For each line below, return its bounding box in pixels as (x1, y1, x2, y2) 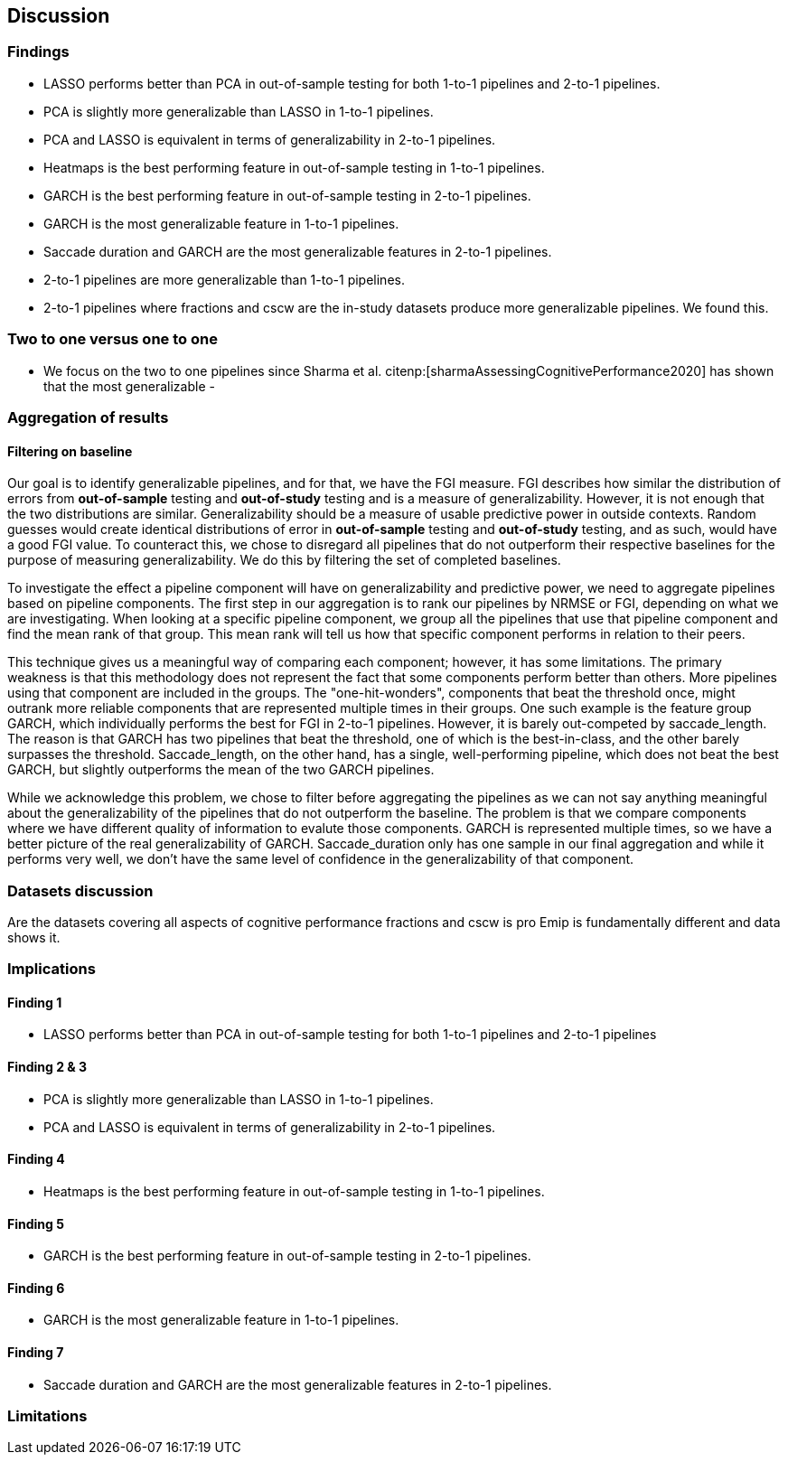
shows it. (7, 929, 61, 945)
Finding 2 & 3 (7, 1059, 88, 1075)
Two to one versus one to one (7, 330, 218, 349)
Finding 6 (7, 1279, 65, 1296)
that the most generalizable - (43, 378, 215, 394)
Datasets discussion (7, 881, 154, 900)
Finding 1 (7, 994, 62, 1010)
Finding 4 (7, 1151, 65, 1167)
